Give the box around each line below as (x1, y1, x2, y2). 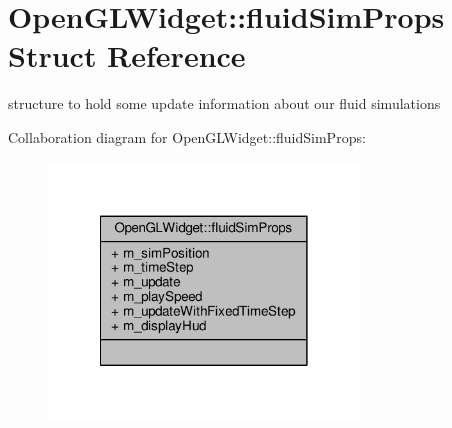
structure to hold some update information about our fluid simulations (8, 93, 441, 114)
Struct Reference (8, 35, 246, 76)
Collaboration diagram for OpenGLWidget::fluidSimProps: (8, 126, 366, 147)
